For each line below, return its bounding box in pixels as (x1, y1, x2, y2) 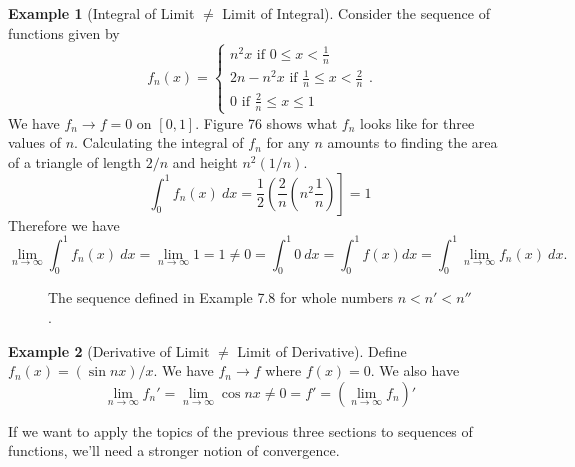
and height (172, 151, 238, 172)
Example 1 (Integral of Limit (8, 3, 195, 23)
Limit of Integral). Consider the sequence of (222, 3, 490, 23)
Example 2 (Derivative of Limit (8, 340, 210, 361)
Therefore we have (8, 214, 120, 235)
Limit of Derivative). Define (237, 340, 407, 361)
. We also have (370, 360, 460, 381)
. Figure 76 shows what (195, 112, 338, 133)
